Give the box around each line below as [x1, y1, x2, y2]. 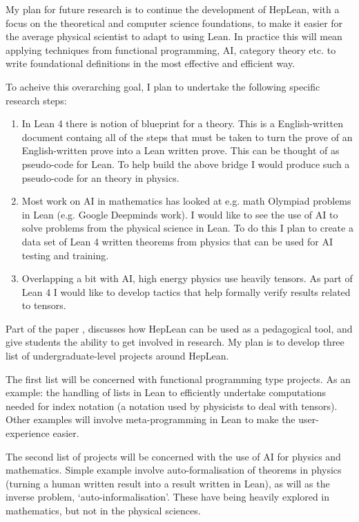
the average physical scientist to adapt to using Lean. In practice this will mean [6, 29, 342, 44]
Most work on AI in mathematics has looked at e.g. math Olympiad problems [21, 194, 351, 208]
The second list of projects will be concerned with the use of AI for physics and [6, 449, 341, 463]
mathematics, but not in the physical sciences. [6, 503, 201, 517]
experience [6, 426, 50, 440]
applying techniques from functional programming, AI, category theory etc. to [6, 42, 336, 57]
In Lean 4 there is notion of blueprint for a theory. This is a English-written [21, 116, 344, 131]
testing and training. [21, 248, 109, 262]
